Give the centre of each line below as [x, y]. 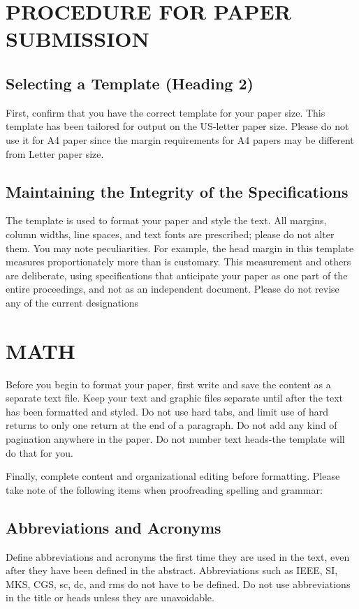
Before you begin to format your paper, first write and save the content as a [168, 384]
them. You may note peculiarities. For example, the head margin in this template [180, 248]
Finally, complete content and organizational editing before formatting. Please [173, 476]
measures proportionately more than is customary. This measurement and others [178, 262]
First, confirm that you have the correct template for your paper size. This [166, 112]
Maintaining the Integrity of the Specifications [177, 191]
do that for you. [39, 452]
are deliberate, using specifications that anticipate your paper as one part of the [177, 275]
